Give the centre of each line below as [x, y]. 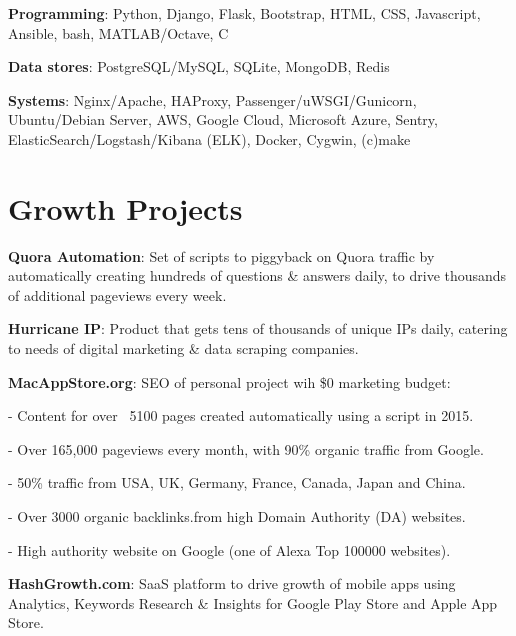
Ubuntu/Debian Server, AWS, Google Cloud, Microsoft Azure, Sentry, [223, 119]
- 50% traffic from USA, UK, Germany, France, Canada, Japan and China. [237, 482]
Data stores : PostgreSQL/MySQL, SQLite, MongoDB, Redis [199, 66]
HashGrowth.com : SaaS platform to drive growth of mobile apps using [232, 583]
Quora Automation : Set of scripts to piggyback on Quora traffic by [221, 255]
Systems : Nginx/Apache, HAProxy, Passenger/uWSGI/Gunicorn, [212, 99]
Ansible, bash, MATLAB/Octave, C [118, 32]
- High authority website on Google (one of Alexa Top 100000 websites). [229, 549]
